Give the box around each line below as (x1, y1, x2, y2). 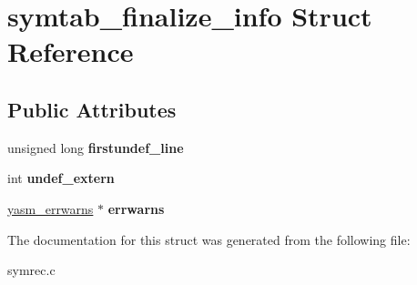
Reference (7, 33, 134, 70)
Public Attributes (7, 95, 177, 123)
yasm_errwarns (7, 198, 94, 218)
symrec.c (7, 260, 56, 280)
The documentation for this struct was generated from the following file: (7, 229, 411, 249)
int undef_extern (7, 168, 115, 188)
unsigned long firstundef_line (7, 137, 184, 157)
